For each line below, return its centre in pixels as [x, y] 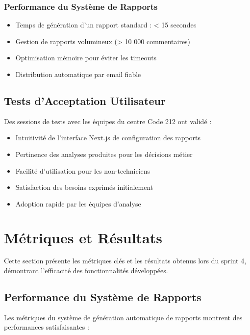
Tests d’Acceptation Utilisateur [85, 100]
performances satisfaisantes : [47, 327]
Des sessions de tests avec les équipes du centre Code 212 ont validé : [108, 121]
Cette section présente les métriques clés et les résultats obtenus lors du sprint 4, [125, 261]
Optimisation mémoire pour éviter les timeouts [86, 58]
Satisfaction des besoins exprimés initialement [84, 187]
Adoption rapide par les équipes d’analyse [78, 203]
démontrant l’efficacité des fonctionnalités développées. [86, 271]
